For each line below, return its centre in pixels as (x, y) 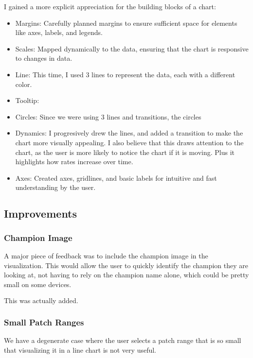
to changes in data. (44, 58)
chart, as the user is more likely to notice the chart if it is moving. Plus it (125, 152)
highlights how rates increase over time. (74, 162)
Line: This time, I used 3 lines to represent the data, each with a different (125, 74)
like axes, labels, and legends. (59, 32)
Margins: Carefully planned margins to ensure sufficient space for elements (126, 23)
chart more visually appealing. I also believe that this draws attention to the (129, 142)
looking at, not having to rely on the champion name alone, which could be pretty (126, 275)
